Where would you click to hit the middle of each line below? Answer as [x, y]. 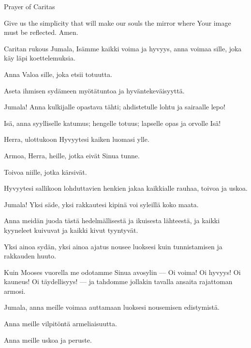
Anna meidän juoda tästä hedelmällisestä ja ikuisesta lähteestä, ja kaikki [112, 220]
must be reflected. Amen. [41, 32]
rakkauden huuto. [30, 256]
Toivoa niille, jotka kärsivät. [45, 172]
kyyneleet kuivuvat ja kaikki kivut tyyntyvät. [71, 230]
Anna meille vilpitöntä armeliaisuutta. [60, 324]
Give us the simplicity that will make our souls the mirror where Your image [118, 23]
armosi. [15, 291]
